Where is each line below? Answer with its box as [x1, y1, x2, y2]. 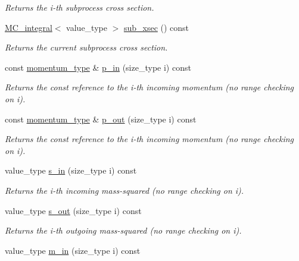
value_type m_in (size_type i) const [5, 244, 141, 256]
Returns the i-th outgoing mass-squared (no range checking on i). [5, 224, 242, 237]
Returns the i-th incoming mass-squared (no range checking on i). [5, 184, 244, 196]
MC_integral [5, 21, 52, 33]
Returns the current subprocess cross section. [5, 41, 168, 54]
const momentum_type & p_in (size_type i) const [5, 61, 191, 73]
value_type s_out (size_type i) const [5, 204, 142, 216]
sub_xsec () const [123, 21, 189, 33]
